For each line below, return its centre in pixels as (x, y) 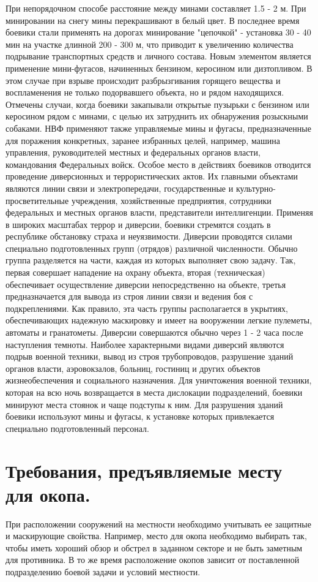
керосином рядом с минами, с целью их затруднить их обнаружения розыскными (157, 116)
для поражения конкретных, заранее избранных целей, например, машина (143, 140)
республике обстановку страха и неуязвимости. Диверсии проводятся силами (149, 236)
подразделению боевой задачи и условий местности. (103, 572)
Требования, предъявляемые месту (144, 470)
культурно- (256, 188)
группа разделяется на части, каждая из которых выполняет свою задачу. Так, (151, 260)
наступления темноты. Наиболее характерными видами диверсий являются (145, 344)
